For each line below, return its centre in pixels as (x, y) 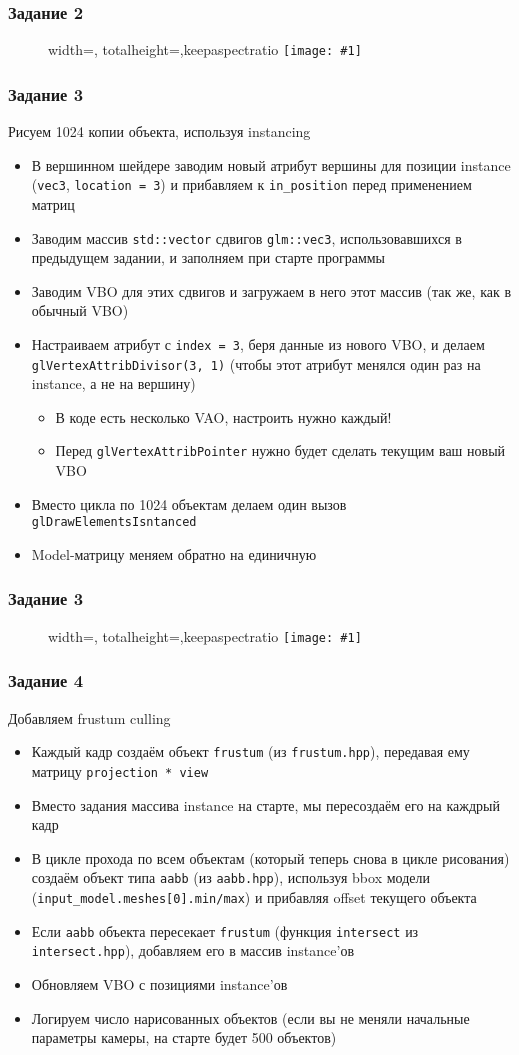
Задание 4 (46, 680)
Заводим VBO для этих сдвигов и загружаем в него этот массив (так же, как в (271, 290)
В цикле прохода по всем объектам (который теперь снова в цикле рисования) (270, 857)
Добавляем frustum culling (89, 717)
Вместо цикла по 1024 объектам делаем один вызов (189, 503)
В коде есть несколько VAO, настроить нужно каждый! (223, 416)
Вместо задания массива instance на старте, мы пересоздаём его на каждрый (265, 804)
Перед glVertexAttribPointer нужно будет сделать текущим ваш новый (280, 450)
